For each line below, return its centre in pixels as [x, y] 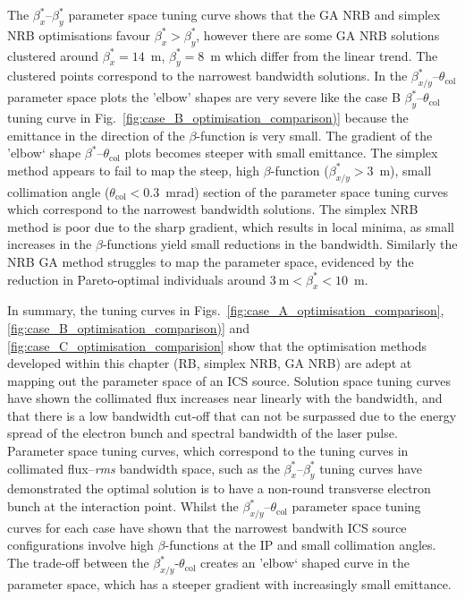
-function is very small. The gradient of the [314, 135]
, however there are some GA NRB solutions [318, 34]
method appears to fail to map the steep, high [134, 170]
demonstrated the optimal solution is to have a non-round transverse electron [219, 488]
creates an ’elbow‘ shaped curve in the [305, 563]
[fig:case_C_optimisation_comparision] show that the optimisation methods [217, 345]
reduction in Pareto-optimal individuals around [137, 279]
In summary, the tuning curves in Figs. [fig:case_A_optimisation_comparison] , [226, 310]
